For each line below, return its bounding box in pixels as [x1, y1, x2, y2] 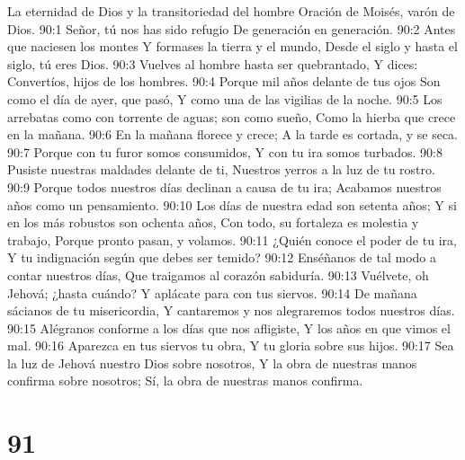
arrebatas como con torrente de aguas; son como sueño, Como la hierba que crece [7, 107, 456, 126]
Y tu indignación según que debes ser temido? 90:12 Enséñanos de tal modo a [7, 248, 436, 267]
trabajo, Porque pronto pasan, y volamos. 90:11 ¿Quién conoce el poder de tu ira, [7, 230, 457, 249]
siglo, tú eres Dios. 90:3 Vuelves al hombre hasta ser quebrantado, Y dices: [7, 54, 418, 73]
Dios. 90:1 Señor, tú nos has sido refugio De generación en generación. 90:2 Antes [7, 19, 456, 38]
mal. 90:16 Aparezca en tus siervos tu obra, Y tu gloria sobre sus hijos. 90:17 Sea [7, 336, 454, 355]
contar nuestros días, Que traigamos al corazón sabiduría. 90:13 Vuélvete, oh [7, 265, 429, 284]
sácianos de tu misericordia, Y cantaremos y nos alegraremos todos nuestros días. [7, 301, 455, 320]
